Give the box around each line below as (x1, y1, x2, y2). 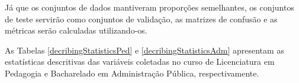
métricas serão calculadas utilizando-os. (5, 24, 147, 36)
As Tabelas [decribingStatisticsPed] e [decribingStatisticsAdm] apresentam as (5, 44, 284, 56)
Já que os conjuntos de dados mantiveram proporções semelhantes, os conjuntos (5, 1, 294, 13)
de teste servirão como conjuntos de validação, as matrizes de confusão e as (5, 12, 278, 25)
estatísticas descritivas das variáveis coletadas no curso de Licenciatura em (5, 55, 275, 68)
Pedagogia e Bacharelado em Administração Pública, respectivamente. (5, 67, 259, 79)
